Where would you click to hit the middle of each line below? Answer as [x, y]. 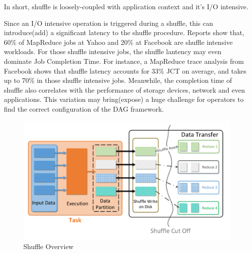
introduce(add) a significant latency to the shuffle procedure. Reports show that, [124, 32]
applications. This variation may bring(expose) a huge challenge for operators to [124, 99]
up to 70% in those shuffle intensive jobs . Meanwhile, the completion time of [118, 80]
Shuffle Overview [48, 246]
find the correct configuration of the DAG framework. [84, 108]
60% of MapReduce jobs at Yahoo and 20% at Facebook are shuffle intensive [118, 42]
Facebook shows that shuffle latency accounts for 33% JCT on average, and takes [125, 70]
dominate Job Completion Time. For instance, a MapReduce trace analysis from [124, 61]
